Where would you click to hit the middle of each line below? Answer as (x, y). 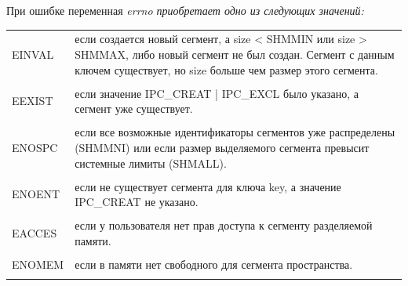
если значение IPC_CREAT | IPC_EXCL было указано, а (217, 93)
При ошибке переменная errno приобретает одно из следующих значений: (185, 10)
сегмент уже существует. (134, 109)
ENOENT (36, 194)
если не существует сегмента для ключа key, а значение (208, 186)
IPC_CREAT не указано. (137, 202)
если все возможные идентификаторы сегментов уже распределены (235, 132)
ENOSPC (35, 147)
